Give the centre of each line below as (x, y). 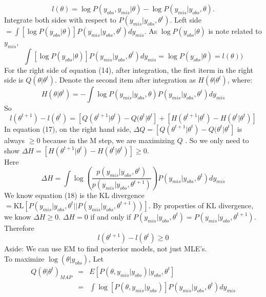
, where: (240, 80)
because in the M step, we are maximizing (109, 140)
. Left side (186, 19)
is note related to (235, 31)
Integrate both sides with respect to (60, 19)
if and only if (111, 216)
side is (14, 80)
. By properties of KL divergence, (201, 205)
